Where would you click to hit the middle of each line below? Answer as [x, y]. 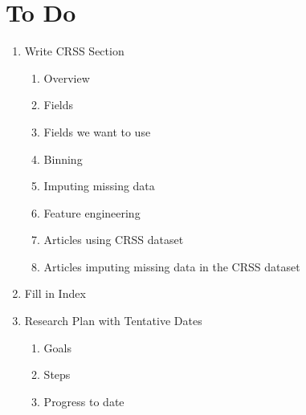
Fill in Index [55, 293]
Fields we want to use [97, 131]
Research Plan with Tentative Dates [113, 321]
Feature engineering [92, 212]
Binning [63, 159]
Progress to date [84, 401]
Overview [67, 77]
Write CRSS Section [74, 51]
